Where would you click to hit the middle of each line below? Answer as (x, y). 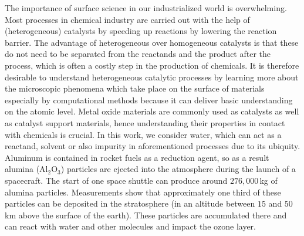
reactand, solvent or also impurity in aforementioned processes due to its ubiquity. (153, 146)
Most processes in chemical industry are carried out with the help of (127, 19)
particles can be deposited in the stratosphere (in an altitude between (130, 203)
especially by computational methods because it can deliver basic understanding (149, 100)
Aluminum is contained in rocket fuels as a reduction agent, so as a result (137, 157)
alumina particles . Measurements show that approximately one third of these (143, 192)
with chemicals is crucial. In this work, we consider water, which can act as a (143, 134)
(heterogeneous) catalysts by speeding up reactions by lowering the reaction (141, 31)
